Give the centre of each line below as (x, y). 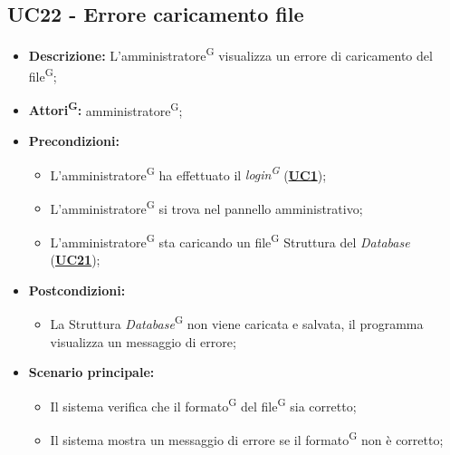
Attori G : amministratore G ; (105, 109)
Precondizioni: (74, 140)
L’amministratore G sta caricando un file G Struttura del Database (230, 241)
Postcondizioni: (77, 290)
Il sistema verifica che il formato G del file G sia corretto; (203, 404)
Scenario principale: (91, 372)
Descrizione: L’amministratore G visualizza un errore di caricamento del (230, 54)
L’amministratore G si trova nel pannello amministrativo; (206, 207)
